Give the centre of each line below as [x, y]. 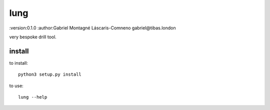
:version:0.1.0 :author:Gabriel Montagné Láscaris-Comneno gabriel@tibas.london [92, 28]
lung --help [33, 97]
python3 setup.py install [50, 74]
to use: [16, 86]
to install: [19, 63]
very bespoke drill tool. [33, 37]
